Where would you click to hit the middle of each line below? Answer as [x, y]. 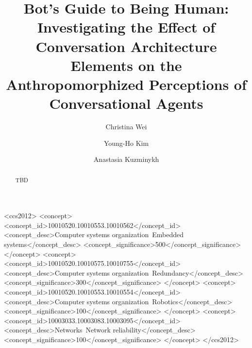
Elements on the [126, 65]
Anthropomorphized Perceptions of [126, 84]
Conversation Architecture [126, 46]
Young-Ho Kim [126, 143]
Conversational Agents [126, 103]
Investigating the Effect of [126, 27]
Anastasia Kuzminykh [126, 159]
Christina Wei [126, 127]
